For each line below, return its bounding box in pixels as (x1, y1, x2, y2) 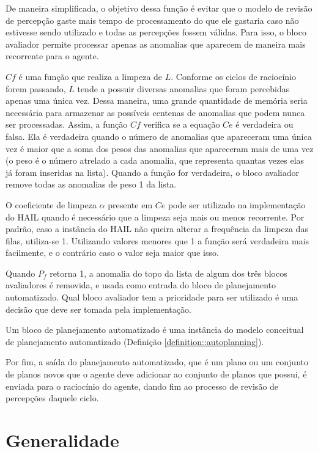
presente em (108, 198, 153, 211)
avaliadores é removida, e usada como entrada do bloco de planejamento (6, 279, 276, 291)
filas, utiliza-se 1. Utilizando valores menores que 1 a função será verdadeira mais (6, 234, 309, 247)
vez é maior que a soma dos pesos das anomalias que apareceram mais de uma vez (6, 142, 314, 155)
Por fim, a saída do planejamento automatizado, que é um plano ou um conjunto (6, 355, 308, 368)
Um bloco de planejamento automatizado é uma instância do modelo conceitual (6, 323, 304, 336)
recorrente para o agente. (6, 49, 99, 62)
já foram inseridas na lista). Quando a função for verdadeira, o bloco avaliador (6, 166, 300, 178)
